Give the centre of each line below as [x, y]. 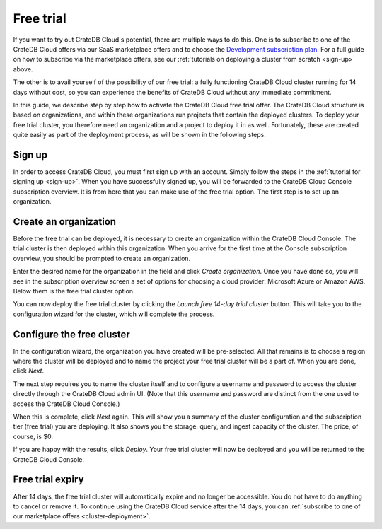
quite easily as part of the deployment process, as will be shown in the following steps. [140, 135]
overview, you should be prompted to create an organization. [102, 258]
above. [23, 69]
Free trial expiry [48, 480]
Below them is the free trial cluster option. [74, 291]
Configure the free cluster [71, 334]
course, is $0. [33, 436]
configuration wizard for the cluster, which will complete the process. [114, 314]
